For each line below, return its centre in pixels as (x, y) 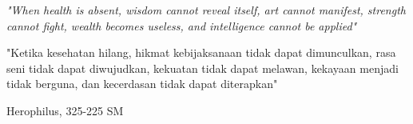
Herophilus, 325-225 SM (65, 110)
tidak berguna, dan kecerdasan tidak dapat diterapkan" (142, 84)
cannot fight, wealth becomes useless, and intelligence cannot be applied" (182, 25)
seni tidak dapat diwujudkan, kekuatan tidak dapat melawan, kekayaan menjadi (203, 68)
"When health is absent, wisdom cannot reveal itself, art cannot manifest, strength (206, 10)
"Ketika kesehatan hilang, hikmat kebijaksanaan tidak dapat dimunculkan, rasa (201, 52)
